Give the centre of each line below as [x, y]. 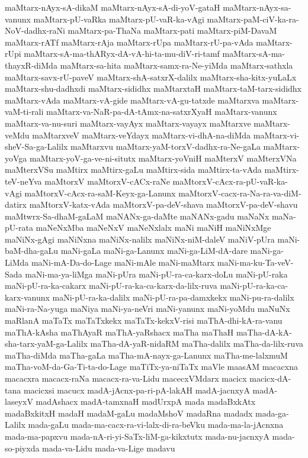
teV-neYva [23, 181]
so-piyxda [22, 448]
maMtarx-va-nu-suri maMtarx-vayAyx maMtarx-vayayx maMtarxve [128, 123]
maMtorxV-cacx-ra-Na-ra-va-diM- [240, 193]
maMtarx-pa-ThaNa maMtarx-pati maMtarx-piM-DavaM [172, 30]
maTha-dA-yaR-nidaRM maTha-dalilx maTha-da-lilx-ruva [197, 343]
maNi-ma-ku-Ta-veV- [255, 262]
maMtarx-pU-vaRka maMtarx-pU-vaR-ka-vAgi [119, 19]
